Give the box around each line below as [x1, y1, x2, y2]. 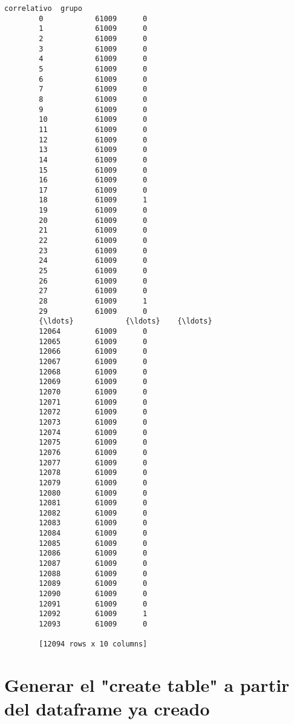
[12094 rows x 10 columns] [39, 640, 148, 649]
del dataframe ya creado [4, 696, 210, 721]
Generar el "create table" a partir [4, 673, 290, 697]
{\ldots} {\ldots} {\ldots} [39, 317, 212, 326]
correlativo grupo [4, 4, 82, 13]
